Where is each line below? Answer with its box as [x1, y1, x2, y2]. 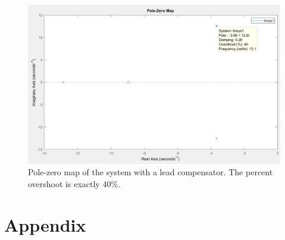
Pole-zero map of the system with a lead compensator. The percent [28, 166, 273, 178]
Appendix [4, 212, 86, 236]
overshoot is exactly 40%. [28, 178, 120, 190]
